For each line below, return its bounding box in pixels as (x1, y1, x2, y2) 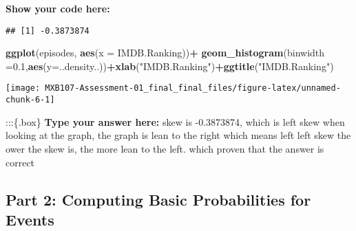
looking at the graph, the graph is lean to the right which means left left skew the (6, 128, 351, 142)
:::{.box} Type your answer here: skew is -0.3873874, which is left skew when (6, 114, 345, 129)
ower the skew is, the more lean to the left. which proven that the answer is (6, 141, 324, 155)
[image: (6, 83, 41, 93)
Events (6, 208, 54, 230)
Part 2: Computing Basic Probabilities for (6, 188, 311, 210)
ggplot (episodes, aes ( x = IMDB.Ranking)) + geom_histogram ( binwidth (6, 45, 325, 60)
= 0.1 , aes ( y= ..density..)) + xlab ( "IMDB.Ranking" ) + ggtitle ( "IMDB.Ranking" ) (6, 58, 334, 73)
